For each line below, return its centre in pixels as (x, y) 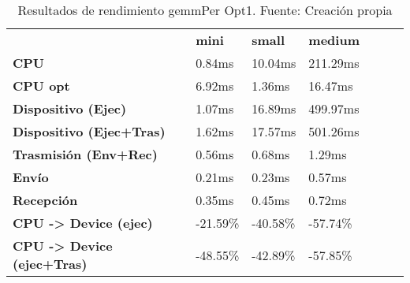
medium (334, 40)
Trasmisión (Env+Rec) (85, 154)
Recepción (45, 200)
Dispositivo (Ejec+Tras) (89, 131)
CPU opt (41, 86)
